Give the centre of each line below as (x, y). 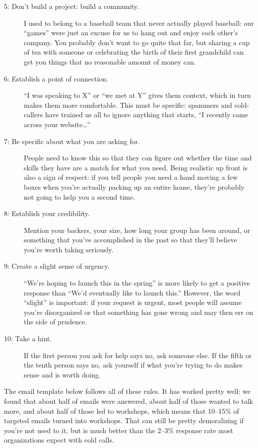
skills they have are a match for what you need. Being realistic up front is (136, 167)
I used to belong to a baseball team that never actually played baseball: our (139, 23)
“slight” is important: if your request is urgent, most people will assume (133, 302)
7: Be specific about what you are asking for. (72, 141)
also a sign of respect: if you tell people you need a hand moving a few (131, 177)
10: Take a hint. (28, 338)
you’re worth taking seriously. (69, 249)
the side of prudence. (56, 322)
